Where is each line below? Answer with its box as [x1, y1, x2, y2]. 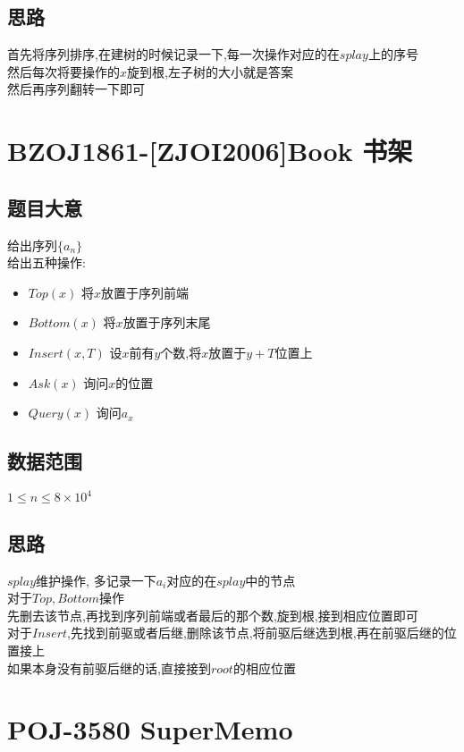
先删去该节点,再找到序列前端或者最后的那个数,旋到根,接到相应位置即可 [7, 605, 418, 624]
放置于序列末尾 [122, 313, 211, 332]
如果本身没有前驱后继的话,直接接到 [7, 658, 211, 677]
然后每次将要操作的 [7, 62, 120, 80]
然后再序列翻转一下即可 [7, 80, 145, 98]
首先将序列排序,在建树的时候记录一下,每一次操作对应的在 [7, 45, 340, 63]
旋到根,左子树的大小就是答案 [127, 62, 293, 80]
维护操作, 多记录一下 [36, 570, 156, 589]
